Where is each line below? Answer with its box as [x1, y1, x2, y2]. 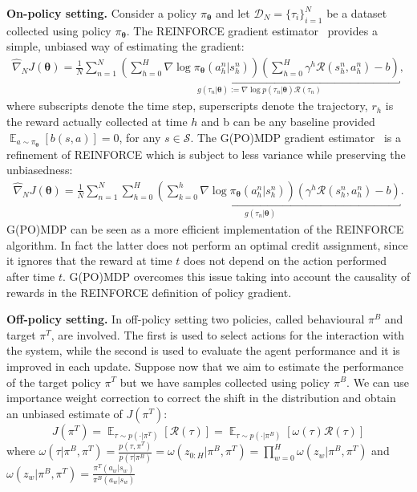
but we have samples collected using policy [119, 373, 330, 390]
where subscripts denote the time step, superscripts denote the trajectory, [6, 97, 368, 114]
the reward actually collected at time [6, 113, 188, 130]
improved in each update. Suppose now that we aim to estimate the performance [6, 357, 403, 374]
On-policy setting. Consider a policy [6, 5, 197, 21]
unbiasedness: [6, 161, 73, 178]
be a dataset [326, 5, 387, 21]
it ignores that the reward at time [6, 252, 172, 269]
